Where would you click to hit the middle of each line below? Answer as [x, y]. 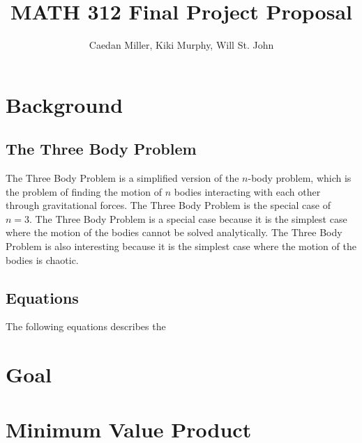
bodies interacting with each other [247, 191]
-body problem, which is [300, 178]
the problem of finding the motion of [84, 191]
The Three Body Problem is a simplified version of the [122, 178]
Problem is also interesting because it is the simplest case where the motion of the [181, 246]
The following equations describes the [86, 326]
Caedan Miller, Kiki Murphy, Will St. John [181, 45]
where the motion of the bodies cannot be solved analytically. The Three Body [174, 232]
